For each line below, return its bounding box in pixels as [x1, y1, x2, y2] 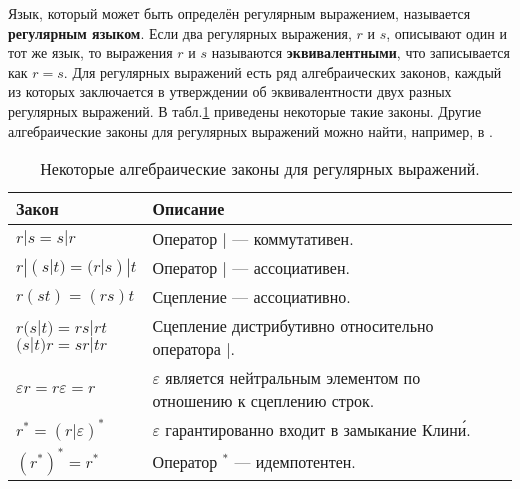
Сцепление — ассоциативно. [152, 285, 351, 309]
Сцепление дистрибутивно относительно [152, 314, 434, 338]
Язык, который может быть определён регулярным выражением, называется [8, 3, 471, 23]
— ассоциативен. [232, 256, 350, 280]
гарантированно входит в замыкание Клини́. [165, 418, 471, 442]
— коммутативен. [232, 227, 354, 251]
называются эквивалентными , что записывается [211, 42, 511, 63]
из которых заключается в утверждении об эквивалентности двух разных [8, 81, 452, 102]
